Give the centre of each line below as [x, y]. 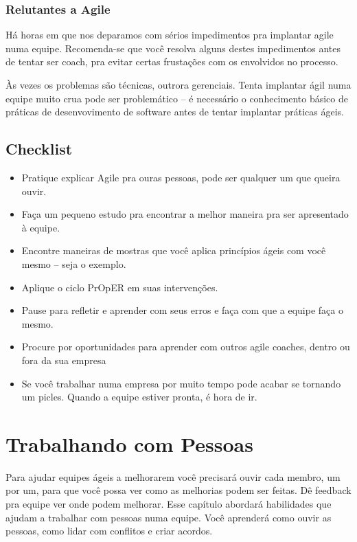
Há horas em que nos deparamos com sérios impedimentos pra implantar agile [170, 35]
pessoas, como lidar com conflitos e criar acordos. [109, 531]
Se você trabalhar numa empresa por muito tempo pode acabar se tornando [181, 383]
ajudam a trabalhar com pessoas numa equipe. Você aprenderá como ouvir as [169, 517]
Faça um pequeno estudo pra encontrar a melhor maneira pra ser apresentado [185, 214]
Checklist [39, 149]
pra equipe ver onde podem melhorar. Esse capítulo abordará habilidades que [169, 504]
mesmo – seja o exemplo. [74, 263]
